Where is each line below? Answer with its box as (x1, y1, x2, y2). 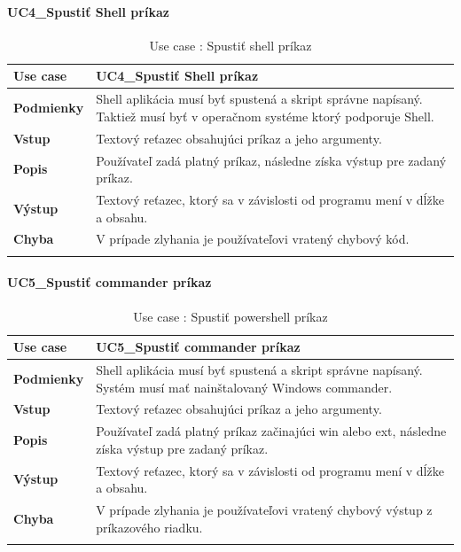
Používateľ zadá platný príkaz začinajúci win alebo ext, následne (96, 422, 447, 440)
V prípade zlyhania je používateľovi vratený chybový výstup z (96, 501, 433, 519)
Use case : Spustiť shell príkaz (149, 35, 312, 54)
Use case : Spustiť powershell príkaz (133, 307, 328, 325)
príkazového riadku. (96, 517, 203, 536)
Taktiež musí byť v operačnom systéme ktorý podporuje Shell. (96, 106, 434, 125)
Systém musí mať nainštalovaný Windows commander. (96, 377, 393, 396)
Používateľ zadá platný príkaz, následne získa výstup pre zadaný (96, 151, 447, 169)
